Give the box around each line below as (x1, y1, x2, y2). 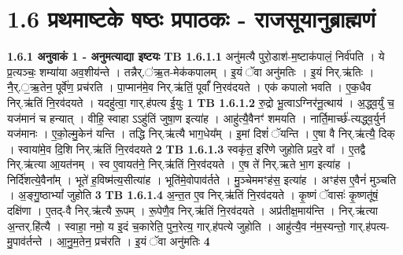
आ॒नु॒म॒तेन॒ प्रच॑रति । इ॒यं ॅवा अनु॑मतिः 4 (57, 233, 210, 249)
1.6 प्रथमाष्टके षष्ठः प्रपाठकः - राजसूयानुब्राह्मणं (7, 2, 375, 35)
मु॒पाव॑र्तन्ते (7, 233, 43, 249)
